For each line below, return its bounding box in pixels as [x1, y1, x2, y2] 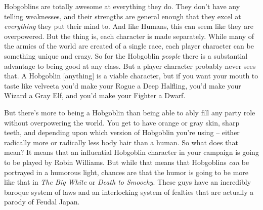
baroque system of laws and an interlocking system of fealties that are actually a [4, 186, 254, 197]
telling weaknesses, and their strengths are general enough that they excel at [4, 11, 241, 21]
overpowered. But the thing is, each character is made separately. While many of [4, 30, 254, 41]
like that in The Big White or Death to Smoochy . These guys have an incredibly [4, 177, 251, 187]
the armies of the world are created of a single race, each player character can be [4, 40, 254, 51]
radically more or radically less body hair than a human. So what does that [4, 137, 238, 147]
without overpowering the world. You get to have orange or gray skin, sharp [4, 117, 240, 128]
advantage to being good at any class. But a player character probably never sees [4, 60, 256, 71]
